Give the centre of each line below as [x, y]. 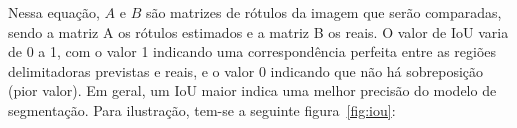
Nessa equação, [54, 12]
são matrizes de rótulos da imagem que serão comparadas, [323, 12]
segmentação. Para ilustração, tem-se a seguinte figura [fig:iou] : [202, 109]
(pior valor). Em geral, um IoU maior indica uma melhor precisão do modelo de [252, 90]
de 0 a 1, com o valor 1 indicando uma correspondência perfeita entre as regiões [252, 51]
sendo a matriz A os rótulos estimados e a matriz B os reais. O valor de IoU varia [258, 31]
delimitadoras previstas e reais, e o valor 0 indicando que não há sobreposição [246, 70]
